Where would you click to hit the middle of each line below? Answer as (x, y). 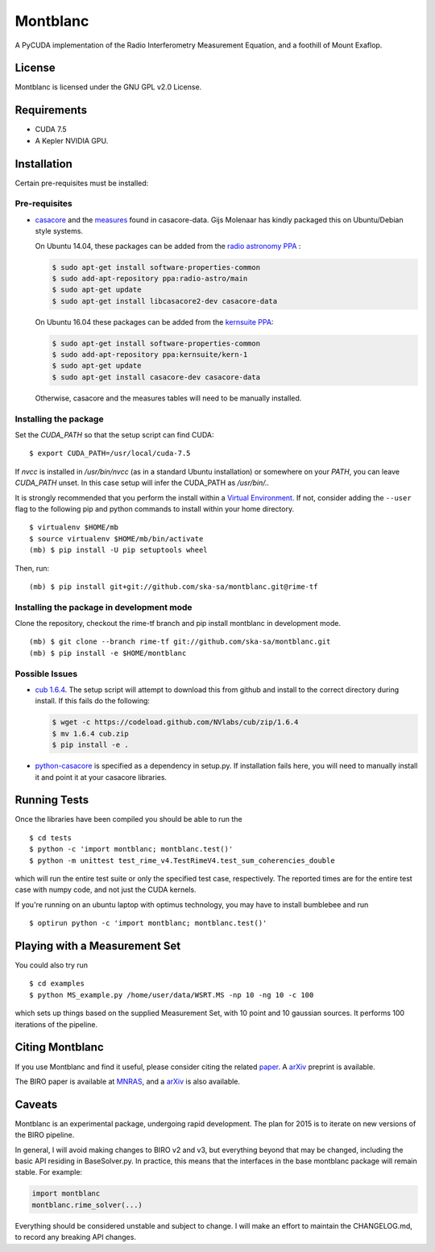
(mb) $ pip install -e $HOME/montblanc (108, 653)
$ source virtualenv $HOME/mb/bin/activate (116, 539)
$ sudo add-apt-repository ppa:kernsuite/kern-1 (150, 355)
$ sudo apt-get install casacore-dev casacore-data (156, 377)
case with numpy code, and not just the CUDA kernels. (106, 889)
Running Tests (52, 800)
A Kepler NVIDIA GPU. (72, 140)
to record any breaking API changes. (76, 1237)
